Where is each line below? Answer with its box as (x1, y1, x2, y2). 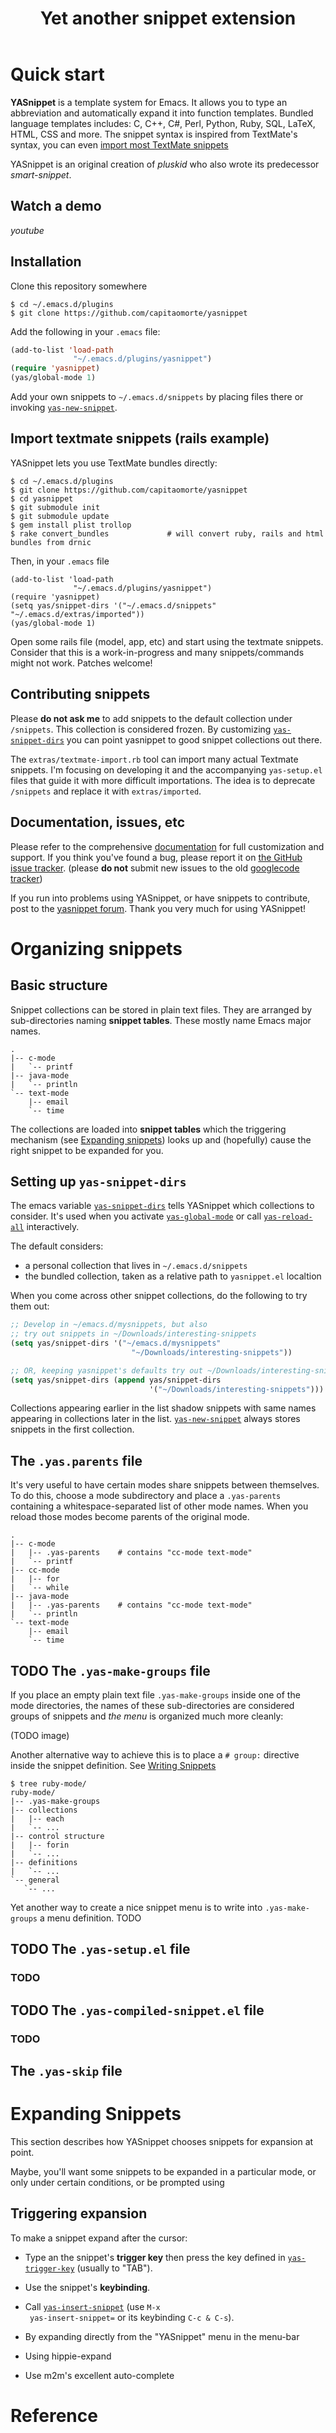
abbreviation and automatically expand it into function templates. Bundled (10, 107, 314, 119)
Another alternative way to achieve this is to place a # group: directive (10, 1749, 300, 1761)
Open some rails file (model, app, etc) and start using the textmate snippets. (10, 635, 324, 647)
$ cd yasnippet (10, 493, 74, 504)
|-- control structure (10, 1832, 105, 1842)
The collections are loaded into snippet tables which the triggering (10, 1123, 287, 1135)
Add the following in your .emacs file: (10, 325, 161, 337)
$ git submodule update (10, 511, 110, 521)
